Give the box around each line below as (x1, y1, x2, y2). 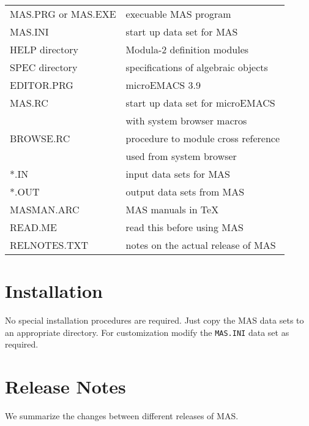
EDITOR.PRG (10, 78, 73, 92)
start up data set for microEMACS (125, 96, 275, 110)
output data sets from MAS (125, 184, 245, 199)
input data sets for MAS (125, 167, 231, 181)
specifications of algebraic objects (125, 60, 268, 74)
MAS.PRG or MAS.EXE (10, 7, 116, 21)
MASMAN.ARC (10, 202, 80, 216)
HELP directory (10, 42, 78, 56)
